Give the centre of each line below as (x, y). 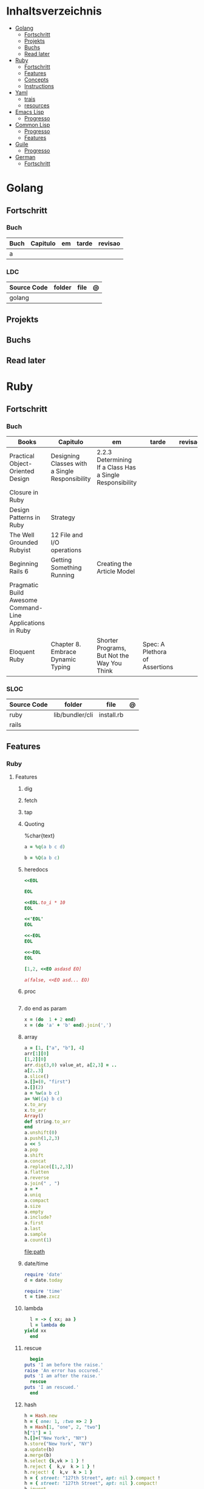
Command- (26, 608)
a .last (32, 1229)
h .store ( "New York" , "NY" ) (58, 1444)
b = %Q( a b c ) (42, 858)
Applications (27, 623)
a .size (32, 1206)
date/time (36, 1263)
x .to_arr (35, 1110)
